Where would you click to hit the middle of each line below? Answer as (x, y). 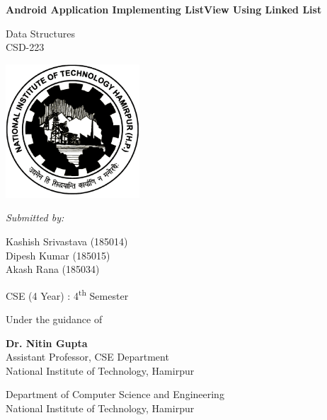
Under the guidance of (54, 319)
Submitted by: (35, 217)
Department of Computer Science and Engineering (115, 394)
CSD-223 (25, 47)
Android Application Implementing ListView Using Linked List (164, 9)
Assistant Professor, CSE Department (87, 357)
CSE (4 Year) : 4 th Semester (67, 294)
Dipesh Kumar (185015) (58, 255)
